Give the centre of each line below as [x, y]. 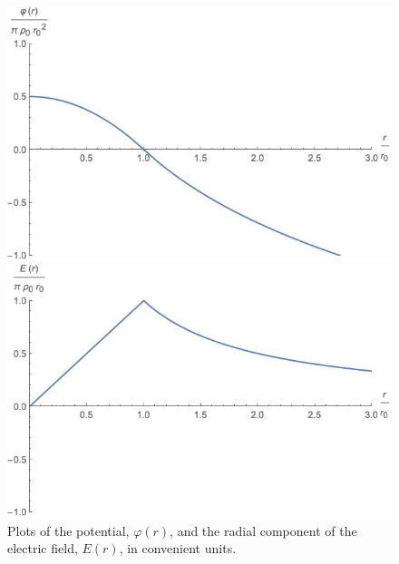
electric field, [43, 548]
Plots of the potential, [68, 530]
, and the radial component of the [263, 530]
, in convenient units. [178, 548]
